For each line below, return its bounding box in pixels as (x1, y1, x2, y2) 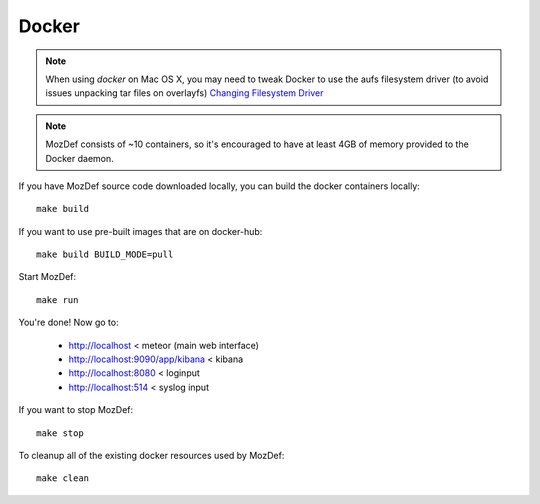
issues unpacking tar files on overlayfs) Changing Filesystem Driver (45, 87, 324, 99)
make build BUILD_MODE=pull (36, 249, 174, 260)
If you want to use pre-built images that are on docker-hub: (18, 225, 263, 237)
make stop (36, 427, 84, 439)
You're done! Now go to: (18, 316, 119, 329)
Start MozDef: (18, 271, 77, 283)
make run (36, 294, 79, 305)
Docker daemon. (45, 152, 114, 164)
